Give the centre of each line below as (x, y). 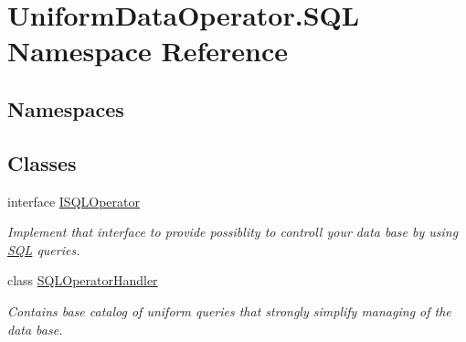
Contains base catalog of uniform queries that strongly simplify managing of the (229, 310)
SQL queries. (44, 249)
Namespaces (66, 108)
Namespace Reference (148, 51)
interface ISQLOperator (74, 201)
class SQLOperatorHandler (83, 280)
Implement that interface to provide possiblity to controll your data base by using (233, 232)
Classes (42, 162)
